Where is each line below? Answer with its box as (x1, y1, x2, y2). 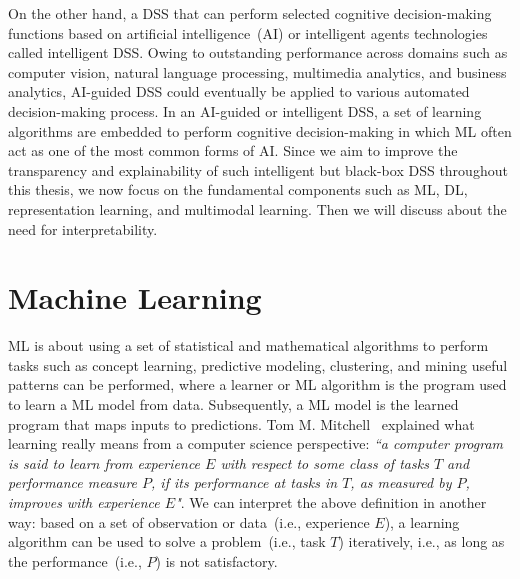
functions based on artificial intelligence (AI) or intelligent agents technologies (8, 22, 488, 43)
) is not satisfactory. (155, 550, 278, 571)
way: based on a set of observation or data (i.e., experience (8, 511, 370, 532)
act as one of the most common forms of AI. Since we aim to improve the (8, 140, 458, 161)
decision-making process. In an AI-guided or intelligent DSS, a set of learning (8, 100, 482, 121)
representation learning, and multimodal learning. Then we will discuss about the (8, 198, 507, 219)
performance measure (8, 472, 138, 493)
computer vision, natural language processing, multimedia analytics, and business (8, 61, 507, 82)
